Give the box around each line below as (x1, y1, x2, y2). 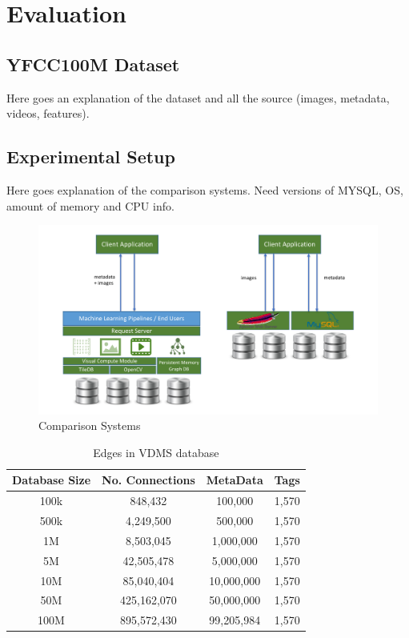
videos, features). (6, 105, 90, 122)
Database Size (12, 471, 91, 488)
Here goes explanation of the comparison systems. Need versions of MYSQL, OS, (6, 181, 403, 198)
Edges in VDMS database (93, 443, 219, 460)
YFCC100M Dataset (6, 51, 180, 76)
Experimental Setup (6, 144, 175, 169)
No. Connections (102, 471, 195, 488)
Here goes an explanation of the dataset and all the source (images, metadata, (6, 89, 390, 106)
